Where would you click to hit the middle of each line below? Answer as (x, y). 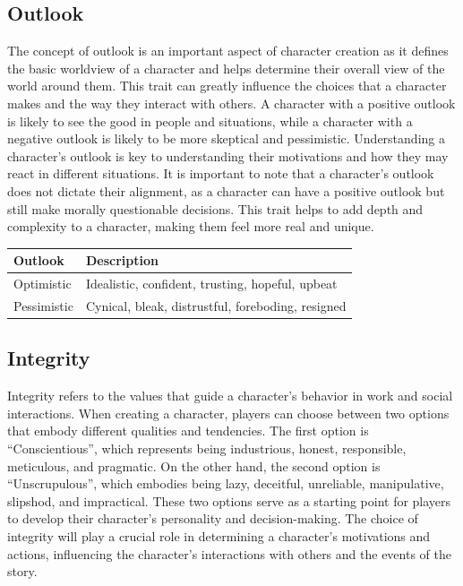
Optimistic (43, 284)
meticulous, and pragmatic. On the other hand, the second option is (194, 465)
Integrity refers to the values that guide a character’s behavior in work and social (230, 396)
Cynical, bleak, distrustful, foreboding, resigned (216, 305)
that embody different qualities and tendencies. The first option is (188, 431)
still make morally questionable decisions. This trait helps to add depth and (215, 208)
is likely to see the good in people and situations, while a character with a (210, 121)
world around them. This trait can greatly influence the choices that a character (227, 86)
